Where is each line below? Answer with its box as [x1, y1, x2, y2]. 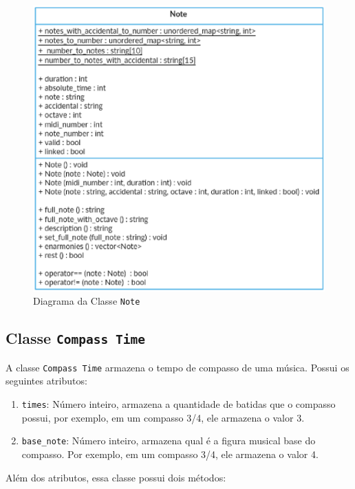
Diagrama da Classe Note [33, 294, 140, 308]
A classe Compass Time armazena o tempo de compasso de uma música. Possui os [6, 360, 349, 374]
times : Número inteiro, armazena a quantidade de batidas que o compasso [21, 397, 336, 411]
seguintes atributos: [6, 373, 87, 388]
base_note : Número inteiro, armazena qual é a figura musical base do [21, 433, 316, 448]
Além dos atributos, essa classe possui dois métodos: [6, 470, 226, 484]
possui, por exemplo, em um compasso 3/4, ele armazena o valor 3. [21, 410, 305, 424]
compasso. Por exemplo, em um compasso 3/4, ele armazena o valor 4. [21, 446, 319, 461]
